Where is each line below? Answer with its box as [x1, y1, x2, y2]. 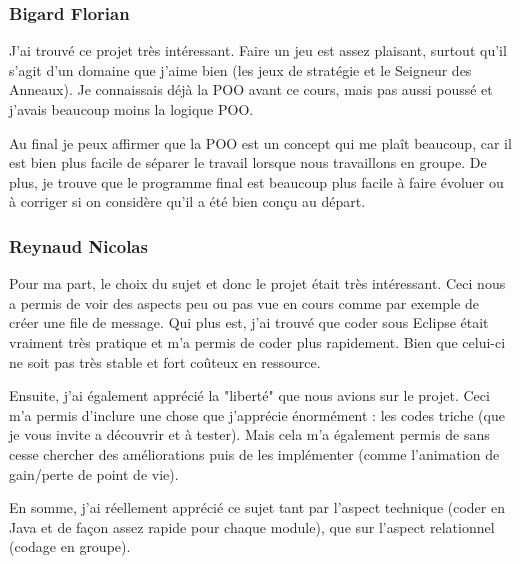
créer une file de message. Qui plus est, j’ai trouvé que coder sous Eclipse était [9, 312, 489, 333]
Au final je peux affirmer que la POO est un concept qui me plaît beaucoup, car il [9, 132, 512, 153]
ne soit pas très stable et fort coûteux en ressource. [9, 351, 321, 372]
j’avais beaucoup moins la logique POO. [9, 99, 254, 119]
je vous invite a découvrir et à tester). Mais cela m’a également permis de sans [9, 424, 490, 445]
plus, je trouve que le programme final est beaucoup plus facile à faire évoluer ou [9, 171, 504, 192]
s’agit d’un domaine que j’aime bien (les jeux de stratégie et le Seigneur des [9, 59, 472, 80]
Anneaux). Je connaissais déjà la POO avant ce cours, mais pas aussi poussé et [9, 79, 493, 100]
